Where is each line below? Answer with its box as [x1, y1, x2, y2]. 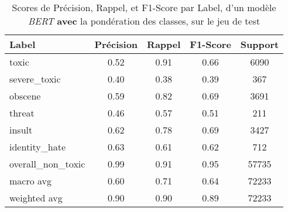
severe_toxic [9, 72, 61, 86]
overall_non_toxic [9, 157, 85, 170]
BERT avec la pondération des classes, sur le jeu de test [28, 14, 260, 28]
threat [9, 106, 35, 119]
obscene [9, 89, 41, 102]
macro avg [9, 174, 52, 187]
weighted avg [9, 191, 63, 204]
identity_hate [9, 140, 66, 153]
